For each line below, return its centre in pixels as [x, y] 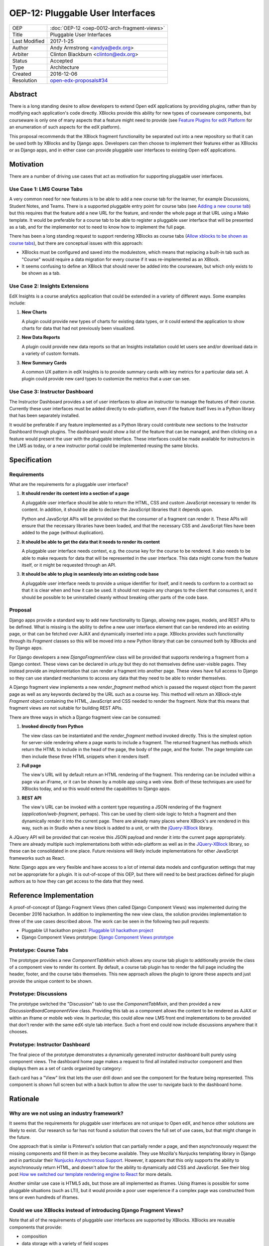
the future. [20, 1137]
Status [20, 61]
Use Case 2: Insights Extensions [49, 286]
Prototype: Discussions [38, 994]
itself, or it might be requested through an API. [69, 565]
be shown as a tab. [41, 273]
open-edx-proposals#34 [79, 80]
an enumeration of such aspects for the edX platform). [65, 127]
